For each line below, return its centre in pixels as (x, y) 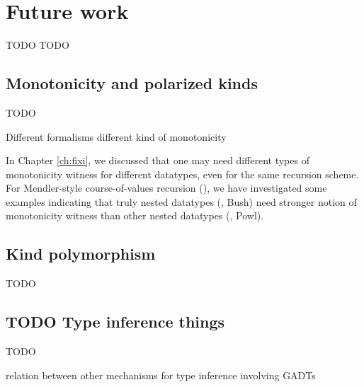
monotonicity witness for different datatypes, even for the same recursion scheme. (182, 174)
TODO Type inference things (115, 322)
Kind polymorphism (81, 254)
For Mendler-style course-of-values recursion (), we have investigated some (166, 188)
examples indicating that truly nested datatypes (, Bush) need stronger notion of (181, 201)
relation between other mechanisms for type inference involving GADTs (161, 375)
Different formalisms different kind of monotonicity (116, 136)
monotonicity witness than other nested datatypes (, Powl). (135, 215)
